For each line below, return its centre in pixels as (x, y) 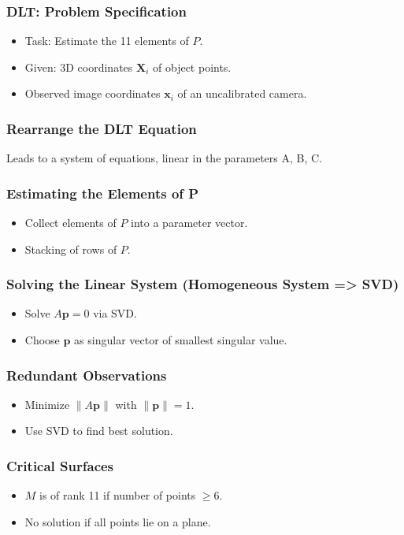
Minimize (47, 404)
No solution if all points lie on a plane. (118, 521)
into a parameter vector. (189, 223)
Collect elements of (70, 223)
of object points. (192, 67)
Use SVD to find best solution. (99, 431)
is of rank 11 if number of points (118, 495)
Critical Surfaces (60, 465)
